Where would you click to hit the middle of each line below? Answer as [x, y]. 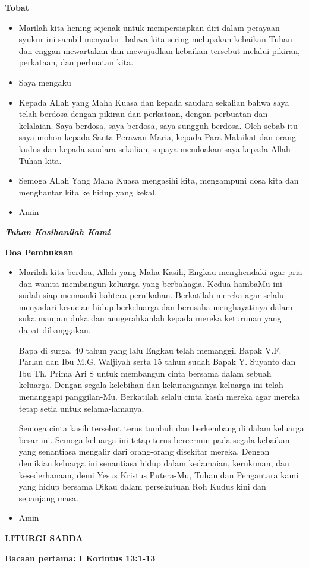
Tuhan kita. [40, 160]
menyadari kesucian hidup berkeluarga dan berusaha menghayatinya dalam [156, 306]
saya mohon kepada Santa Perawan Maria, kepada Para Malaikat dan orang [157, 137]
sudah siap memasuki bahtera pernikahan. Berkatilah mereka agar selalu [151, 295]
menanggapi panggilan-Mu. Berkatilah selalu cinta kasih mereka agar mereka [159, 397]
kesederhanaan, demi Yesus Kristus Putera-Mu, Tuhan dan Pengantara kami [159, 474]
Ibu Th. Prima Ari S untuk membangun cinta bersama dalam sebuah [145, 373]
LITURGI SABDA [44, 537]
